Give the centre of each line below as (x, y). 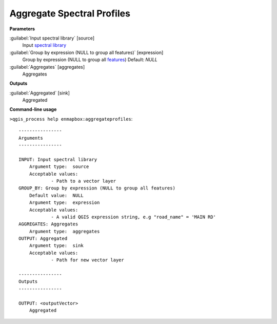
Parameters (22, 29)
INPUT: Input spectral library (58, 159)
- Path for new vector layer (87, 260)
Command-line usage (33, 109)
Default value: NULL (56, 195)
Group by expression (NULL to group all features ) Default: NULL (90, 60)
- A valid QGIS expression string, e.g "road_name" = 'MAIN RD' (134, 217)
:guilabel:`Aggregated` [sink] (40, 93)
